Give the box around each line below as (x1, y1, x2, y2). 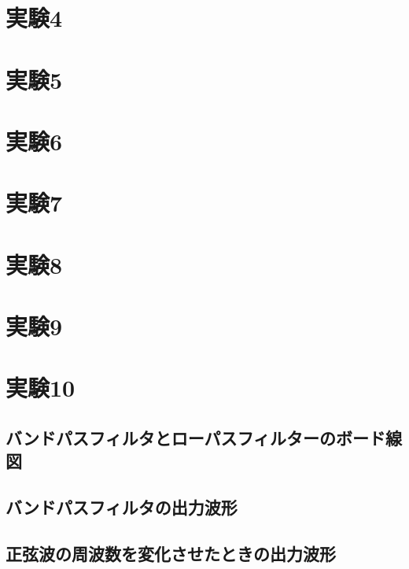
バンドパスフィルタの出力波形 (6, 495, 238, 519)
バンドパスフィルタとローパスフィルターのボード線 (6, 426, 402, 450)
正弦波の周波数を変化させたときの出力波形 (6, 541, 336, 565)
